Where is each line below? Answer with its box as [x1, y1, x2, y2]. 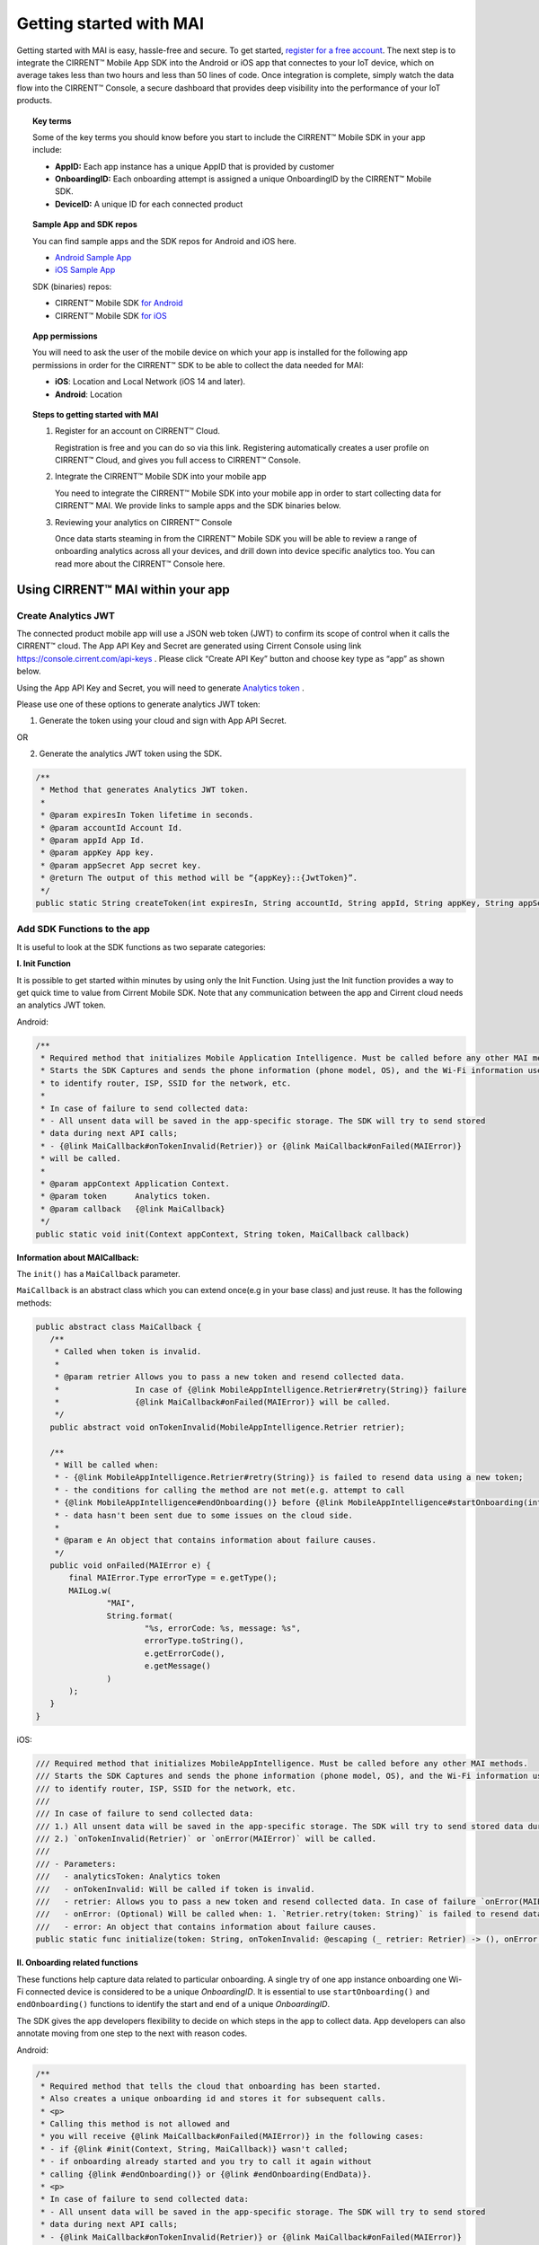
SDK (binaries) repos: [32, 281, 112, 292]
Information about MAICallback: [16, 1252, 139, 1263]
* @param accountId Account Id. [40, 823, 183, 832]
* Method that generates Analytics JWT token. [40, 785, 249, 795]
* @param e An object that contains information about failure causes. [54, 1536, 377, 1545]
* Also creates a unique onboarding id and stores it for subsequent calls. [40, 2093, 386, 2104]
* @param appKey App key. [40, 848, 155, 858]
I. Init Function [16, 958, 72, 969]
